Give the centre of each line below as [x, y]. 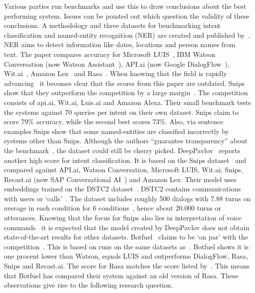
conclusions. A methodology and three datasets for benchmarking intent [113, 25]
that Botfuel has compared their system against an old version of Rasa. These [121, 275]
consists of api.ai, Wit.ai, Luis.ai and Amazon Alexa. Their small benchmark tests [127, 102]
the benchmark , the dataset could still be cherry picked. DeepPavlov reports [122, 150]
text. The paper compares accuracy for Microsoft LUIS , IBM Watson [110, 54]
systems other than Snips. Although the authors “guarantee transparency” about [126, 141]
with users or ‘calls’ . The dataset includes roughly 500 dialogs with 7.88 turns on [127, 198]
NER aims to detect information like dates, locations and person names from [120, 44]
